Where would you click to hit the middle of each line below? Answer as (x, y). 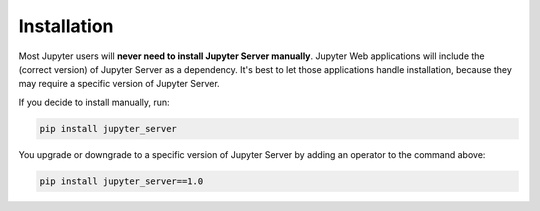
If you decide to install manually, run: (94, 102)
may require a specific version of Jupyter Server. (119, 84)
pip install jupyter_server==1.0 (121, 181)
